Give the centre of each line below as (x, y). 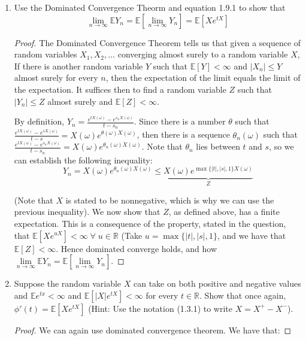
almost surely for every (56, 78)
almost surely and (80, 101)
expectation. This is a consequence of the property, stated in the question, (150, 223)
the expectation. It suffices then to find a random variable (120, 89)
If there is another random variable (78, 66)
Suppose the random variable (68, 283)
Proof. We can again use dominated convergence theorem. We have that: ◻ (153, 330)
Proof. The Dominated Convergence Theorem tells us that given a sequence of (157, 42)
